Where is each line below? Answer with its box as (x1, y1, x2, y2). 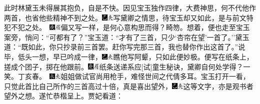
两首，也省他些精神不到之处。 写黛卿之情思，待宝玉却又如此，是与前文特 (4, 12, 253, 22)
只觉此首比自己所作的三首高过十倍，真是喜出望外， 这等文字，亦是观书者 (4, 80, 253, 91)
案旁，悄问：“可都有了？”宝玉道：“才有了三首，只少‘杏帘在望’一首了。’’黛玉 (4, 31, 249, 42)
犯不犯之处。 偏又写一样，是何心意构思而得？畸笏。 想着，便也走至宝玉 (4, 22, 250, 32)
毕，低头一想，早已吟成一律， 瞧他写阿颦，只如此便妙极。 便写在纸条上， (4, 51, 253, 61)
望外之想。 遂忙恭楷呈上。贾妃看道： (4, 90, 123, 101)
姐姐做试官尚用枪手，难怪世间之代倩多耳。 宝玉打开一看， (60, 71, 250, 81)
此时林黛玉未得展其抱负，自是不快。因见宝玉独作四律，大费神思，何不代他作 (4, 2, 256, 12)
